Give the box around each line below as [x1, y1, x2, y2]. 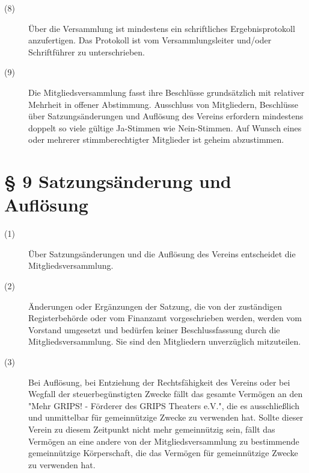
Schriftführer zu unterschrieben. [28, 45, 145, 58]
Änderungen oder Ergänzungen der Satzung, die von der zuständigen [28, 299, 283, 312]
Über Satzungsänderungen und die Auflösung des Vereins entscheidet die [28, 247, 296, 260]
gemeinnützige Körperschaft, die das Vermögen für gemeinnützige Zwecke [28, 446, 298, 459]
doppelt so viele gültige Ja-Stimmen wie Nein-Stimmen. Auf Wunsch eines [28, 121, 302, 134]
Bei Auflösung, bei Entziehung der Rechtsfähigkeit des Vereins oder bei [28, 375, 290, 388]
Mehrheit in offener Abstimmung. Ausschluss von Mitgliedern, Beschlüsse [28, 98, 298, 110]
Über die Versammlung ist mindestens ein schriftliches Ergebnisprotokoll [28, 22, 295, 34]
